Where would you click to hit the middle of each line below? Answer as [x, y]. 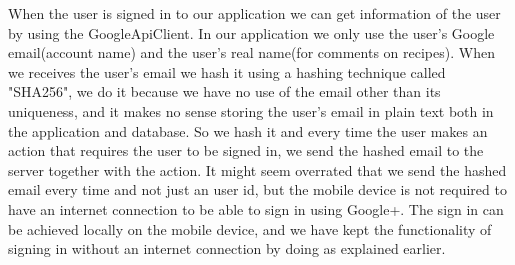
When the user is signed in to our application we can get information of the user [254, 13]
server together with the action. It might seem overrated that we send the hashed [257, 169]
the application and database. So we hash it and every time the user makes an [248, 130]
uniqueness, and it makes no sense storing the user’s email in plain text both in [251, 110]
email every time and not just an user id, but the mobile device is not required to [257, 189]
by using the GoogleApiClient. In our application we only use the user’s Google [251, 32]
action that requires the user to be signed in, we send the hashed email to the [246, 150]
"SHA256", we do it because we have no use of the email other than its [224, 91]
